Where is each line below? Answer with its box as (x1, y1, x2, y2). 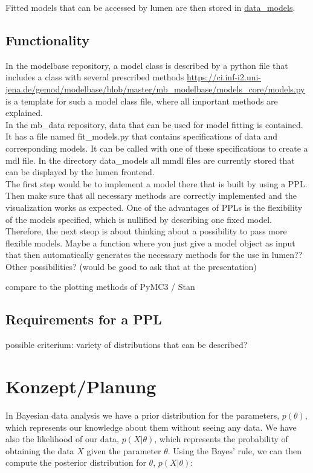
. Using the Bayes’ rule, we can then (167, 444, 302, 457)
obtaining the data (5, 444, 74, 457)
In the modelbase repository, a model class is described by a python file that (5, 59, 288, 71)
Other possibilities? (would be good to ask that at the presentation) (5, 260, 257, 272)
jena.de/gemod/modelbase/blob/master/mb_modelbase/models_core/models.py (5, 82, 305, 95)
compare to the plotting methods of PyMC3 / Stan (5, 280, 195, 293)
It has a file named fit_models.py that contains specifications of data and (5, 130, 277, 143)
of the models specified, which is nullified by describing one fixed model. (5, 213, 272, 225)
